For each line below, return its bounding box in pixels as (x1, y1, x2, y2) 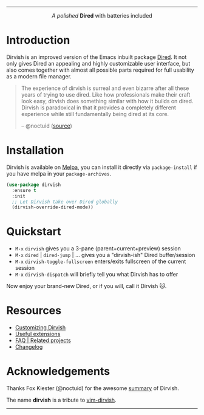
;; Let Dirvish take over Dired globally (12, 199, 118, 205)
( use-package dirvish (6, 182, 61, 188)
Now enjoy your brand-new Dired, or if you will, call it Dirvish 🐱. (6, 283, 167, 290)
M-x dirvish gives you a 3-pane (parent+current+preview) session (15, 245, 181, 252)
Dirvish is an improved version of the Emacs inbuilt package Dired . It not (6, 53, 187, 61)
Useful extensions (15, 331, 61, 338)
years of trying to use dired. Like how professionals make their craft (21, 91, 191, 98)
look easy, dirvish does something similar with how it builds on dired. (21, 97, 194, 105)
